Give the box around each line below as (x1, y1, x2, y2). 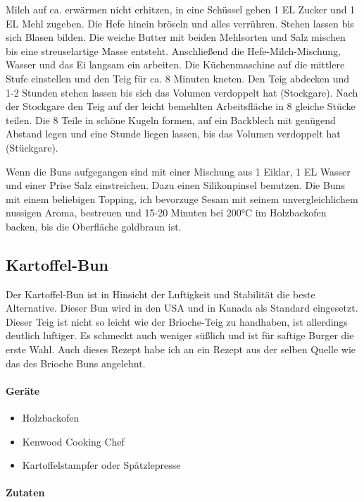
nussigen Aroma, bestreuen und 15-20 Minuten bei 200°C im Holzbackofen (6, 205, 327, 220)
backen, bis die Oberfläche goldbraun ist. (6, 219, 182, 233)
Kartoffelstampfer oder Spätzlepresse (22, 458, 181, 472)
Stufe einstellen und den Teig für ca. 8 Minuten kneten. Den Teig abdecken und (6, 71, 350, 85)
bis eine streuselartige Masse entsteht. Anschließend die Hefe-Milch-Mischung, (6, 43, 341, 58)
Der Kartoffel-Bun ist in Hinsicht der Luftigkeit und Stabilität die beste (6, 286, 315, 301)
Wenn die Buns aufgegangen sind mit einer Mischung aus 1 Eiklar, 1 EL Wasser (6, 164, 351, 178)
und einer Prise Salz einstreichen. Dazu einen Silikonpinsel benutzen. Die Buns (6, 178, 345, 192)
